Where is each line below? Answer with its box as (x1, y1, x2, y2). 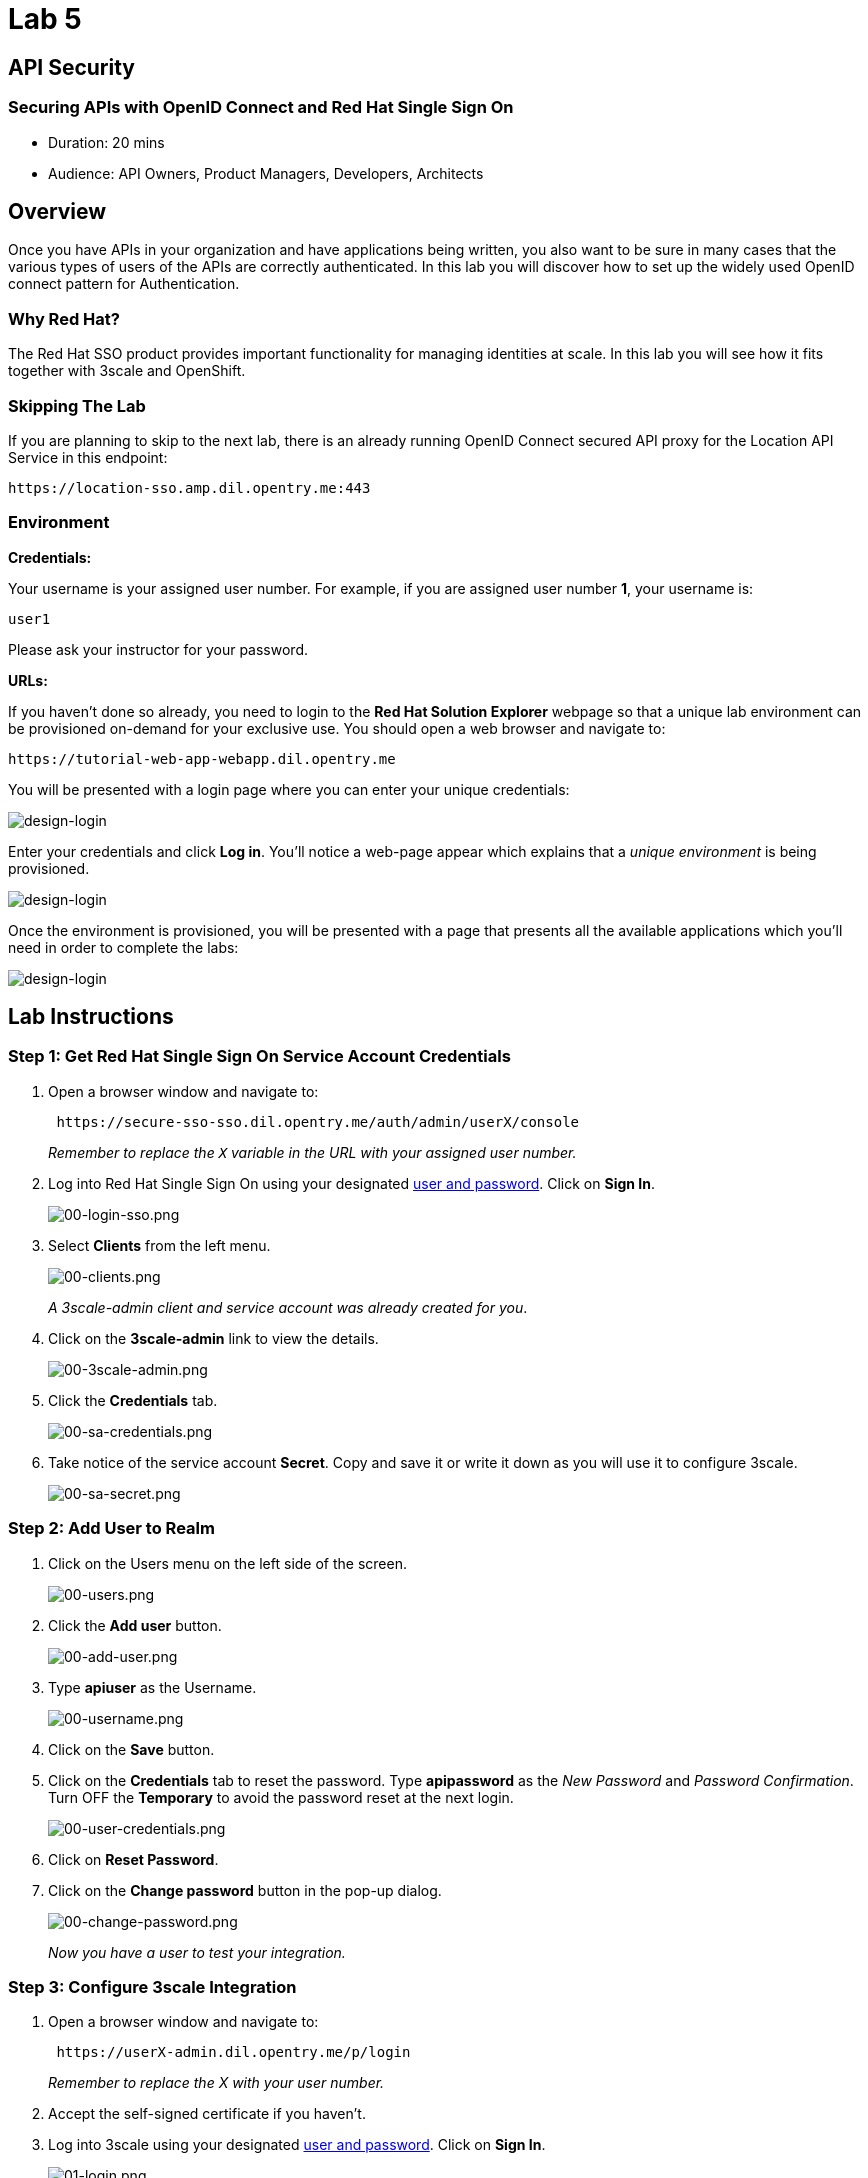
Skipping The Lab (8, 395, 146, 416)
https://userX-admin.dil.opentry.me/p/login (56, 2044, 411, 2061)
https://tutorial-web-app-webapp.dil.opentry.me (8, 750, 396, 767)
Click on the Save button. (48, 1740, 215, 1758)
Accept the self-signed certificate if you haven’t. (48, 2105, 366, 2123)
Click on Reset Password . (48, 1850, 219, 1868)
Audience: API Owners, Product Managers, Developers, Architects (48, 164, 484, 182)
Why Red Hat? (8, 308, 120, 329)
